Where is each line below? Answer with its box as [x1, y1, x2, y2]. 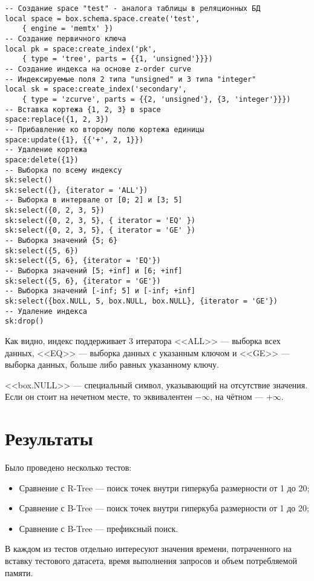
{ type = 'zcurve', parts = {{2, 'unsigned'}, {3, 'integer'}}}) [22, 95, 291, 104]
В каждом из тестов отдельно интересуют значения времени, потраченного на [5, 542, 292, 555]
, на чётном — [210, 390, 264, 403]
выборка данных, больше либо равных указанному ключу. [5, 358, 219, 371]
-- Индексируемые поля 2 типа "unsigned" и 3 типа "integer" [5, 75, 257, 84]
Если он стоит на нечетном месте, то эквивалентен [5, 390, 192, 403]
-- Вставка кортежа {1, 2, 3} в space [5, 105, 161, 114]
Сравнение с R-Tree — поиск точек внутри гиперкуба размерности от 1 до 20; [19, 481, 310, 494]
